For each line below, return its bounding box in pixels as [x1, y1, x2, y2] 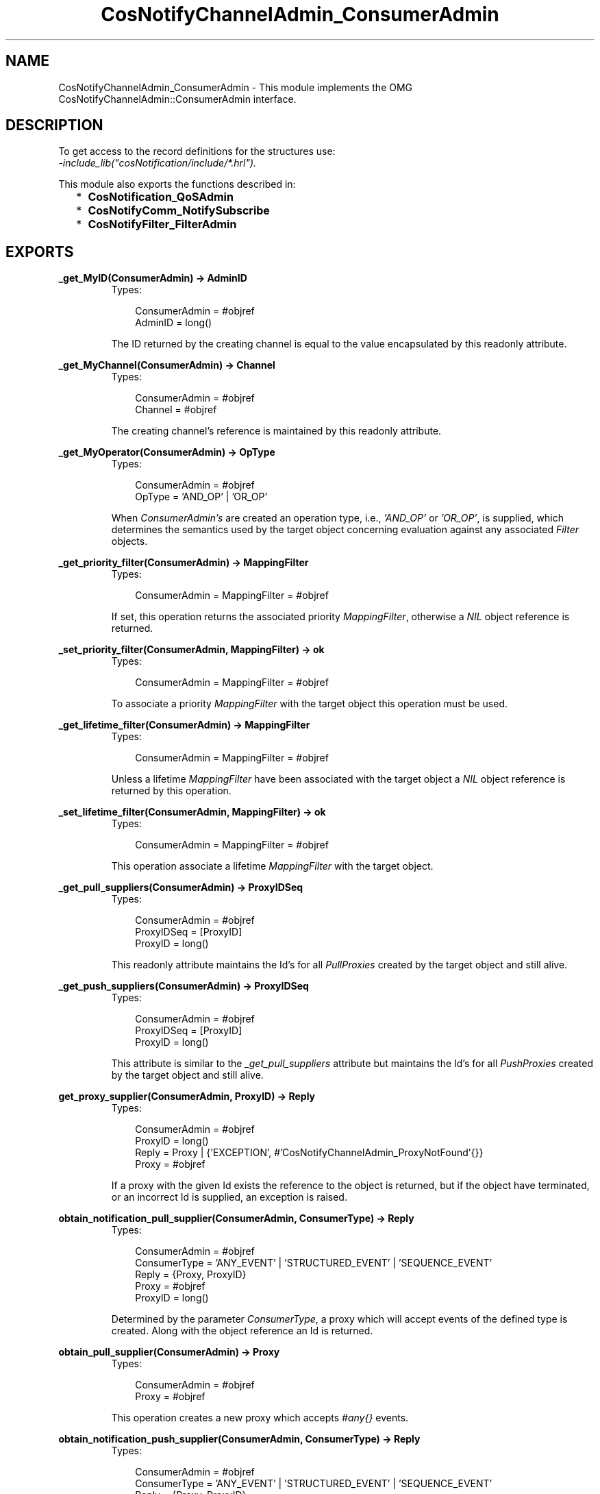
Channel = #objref [135, 404, 217, 416]
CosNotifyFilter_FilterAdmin [88, 217, 237, 232]
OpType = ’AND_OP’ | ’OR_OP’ [135, 491, 268, 503]
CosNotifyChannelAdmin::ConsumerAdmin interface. [58, 93, 297, 105]
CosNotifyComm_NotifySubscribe [88, 204, 270, 218]
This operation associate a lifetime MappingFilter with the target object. [111, 860, 434, 872]
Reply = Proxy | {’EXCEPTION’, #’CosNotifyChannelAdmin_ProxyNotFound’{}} [135, 1147, 484, 1159]
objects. [111, 535, 148, 548]
